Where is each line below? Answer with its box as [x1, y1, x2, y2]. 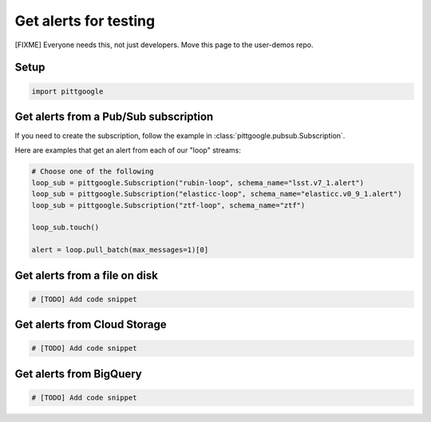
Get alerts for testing [14, 12, 156, 30]
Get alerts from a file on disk [14, 269, 159, 282]
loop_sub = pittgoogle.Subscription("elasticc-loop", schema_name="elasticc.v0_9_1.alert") [31, 189, 402, 199]
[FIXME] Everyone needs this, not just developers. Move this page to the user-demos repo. [14, 40, 314, 50]
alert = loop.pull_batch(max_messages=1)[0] [31, 245, 209, 255]
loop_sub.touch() [31, 223, 100, 232]
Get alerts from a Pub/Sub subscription [14, 109, 214, 123]
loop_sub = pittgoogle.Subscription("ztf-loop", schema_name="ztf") [31, 201, 306, 209]
